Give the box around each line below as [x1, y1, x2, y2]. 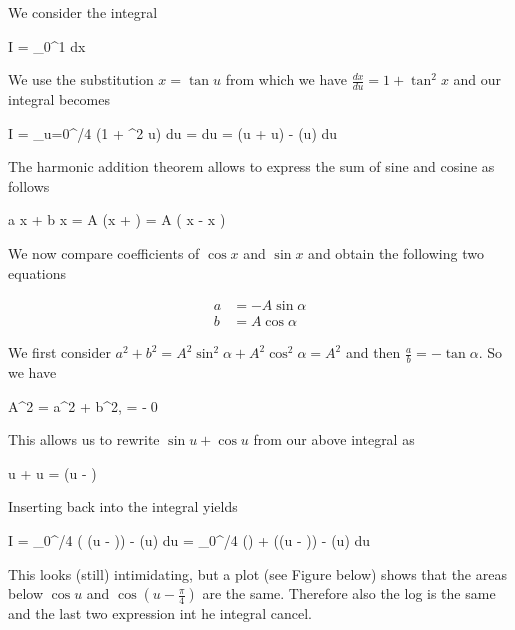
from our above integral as [253, 429, 415, 450]
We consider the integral [8, 2, 158, 22]
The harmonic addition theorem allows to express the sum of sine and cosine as [8, 156, 495, 177]
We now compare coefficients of [8, 242, 200, 263]
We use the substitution [8, 69, 154, 90]
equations [8, 262, 67, 283]
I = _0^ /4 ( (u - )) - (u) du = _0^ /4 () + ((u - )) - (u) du [8, 530, 371, 551]
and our [453, 69, 502, 90]
